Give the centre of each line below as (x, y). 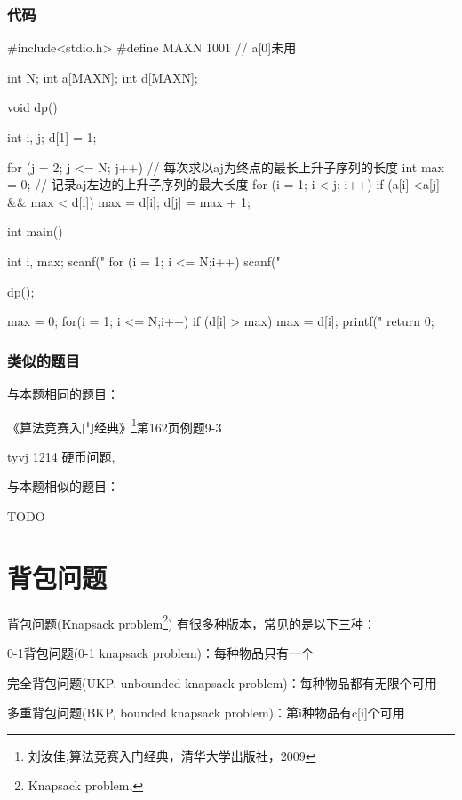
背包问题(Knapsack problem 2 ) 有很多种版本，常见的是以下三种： (192, 622)
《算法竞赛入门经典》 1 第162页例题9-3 (115, 425)
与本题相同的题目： (63, 393)
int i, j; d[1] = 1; (52, 137)
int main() (35, 231)
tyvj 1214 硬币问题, (61, 456)
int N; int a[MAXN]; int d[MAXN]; (103, 77)
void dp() (32, 107)
